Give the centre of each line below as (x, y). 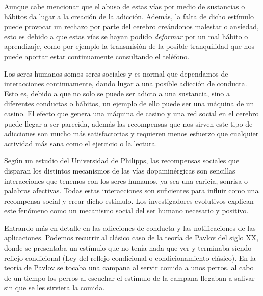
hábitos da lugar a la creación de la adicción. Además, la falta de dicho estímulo (129, 16)
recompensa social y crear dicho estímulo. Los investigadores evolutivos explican (129, 200)
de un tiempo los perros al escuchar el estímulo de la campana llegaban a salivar (129, 277)
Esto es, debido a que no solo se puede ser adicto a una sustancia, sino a (117, 93)
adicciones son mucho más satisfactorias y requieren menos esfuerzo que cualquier (131, 133)
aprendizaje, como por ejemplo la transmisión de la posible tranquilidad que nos (129, 46)
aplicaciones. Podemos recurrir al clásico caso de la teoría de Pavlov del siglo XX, (131, 238)
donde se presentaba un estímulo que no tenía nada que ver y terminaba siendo (128, 248)
